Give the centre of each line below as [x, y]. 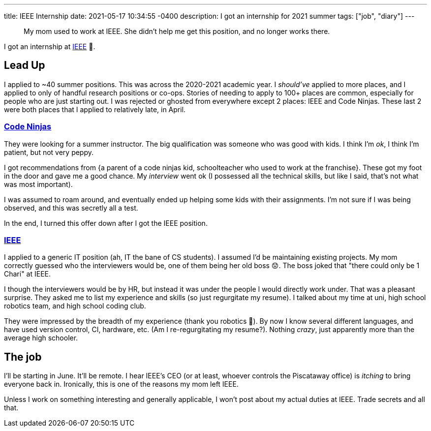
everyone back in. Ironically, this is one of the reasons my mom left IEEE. [121, 384]
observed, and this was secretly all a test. [71, 208]
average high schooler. [41, 338]
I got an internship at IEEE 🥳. [50, 46]
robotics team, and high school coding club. [75, 306]
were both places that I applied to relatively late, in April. [95, 109]
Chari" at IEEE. [28, 274]
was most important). [38, 184]
